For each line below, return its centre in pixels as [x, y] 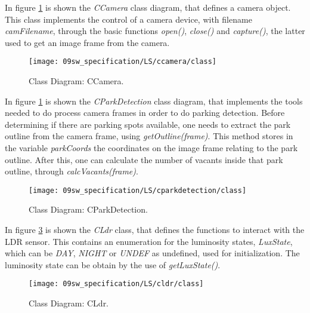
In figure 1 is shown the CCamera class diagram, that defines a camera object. [148, 7]
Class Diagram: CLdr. [69, 303]
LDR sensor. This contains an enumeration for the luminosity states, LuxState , [149, 241]
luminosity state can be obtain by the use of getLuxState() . [113, 264]
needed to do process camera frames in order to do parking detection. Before [145, 113]
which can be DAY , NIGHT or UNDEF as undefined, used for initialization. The [152, 253]
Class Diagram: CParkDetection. [88, 209]
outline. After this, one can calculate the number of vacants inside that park [144, 159]
